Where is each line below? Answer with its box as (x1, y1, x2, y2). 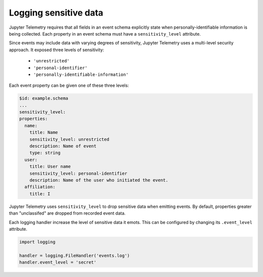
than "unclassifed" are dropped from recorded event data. (9, 210, 126, 216)
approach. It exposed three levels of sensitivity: (9, 47, 104, 53)
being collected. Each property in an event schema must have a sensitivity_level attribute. (9, 31, 201, 37)
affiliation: (24, 184, 56, 190)
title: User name (29, 164, 71, 169)
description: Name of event (29, 144, 97, 148)
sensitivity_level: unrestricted (29, 136, 110, 142)
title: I (29, 191, 51, 197)
